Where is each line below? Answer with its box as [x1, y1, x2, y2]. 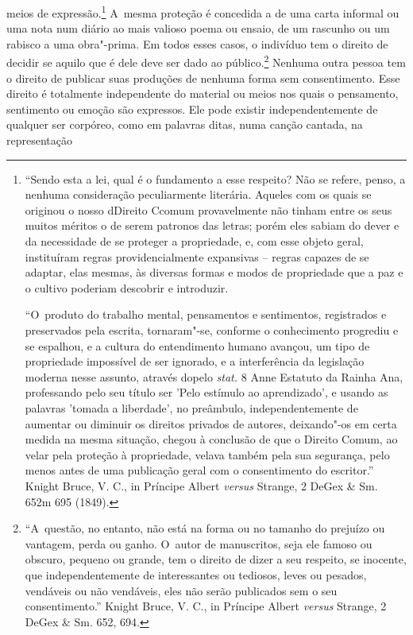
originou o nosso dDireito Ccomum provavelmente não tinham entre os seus [25, 201, 392, 218]
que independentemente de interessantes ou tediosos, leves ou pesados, [25, 566, 367, 583]
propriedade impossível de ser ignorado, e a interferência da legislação [25, 353, 365, 370]
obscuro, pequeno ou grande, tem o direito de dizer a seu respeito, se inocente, [25, 551, 407, 567]
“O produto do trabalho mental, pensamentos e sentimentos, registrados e [25, 306, 387, 323]
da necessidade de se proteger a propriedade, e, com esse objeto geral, [25, 233, 364, 250]
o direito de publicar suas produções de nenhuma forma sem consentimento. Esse [6, 69, 400, 86]
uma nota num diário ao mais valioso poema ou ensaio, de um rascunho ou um [6, 20, 390, 37]
